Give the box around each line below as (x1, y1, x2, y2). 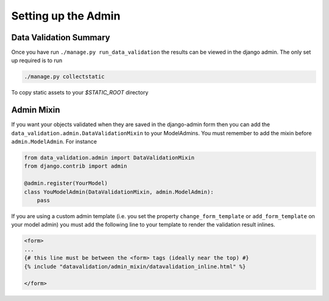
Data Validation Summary (11, 32, 110, 43)
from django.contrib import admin (24, 163, 127, 170)
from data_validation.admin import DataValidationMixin (24, 154, 195, 161)
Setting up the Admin (11, 9, 121, 23)
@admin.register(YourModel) (24, 180, 108, 187)
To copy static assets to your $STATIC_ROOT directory (11, 89, 149, 96)
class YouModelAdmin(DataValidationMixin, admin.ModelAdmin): (24, 188, 214, 195)
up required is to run (11, 57, 63, 64)
